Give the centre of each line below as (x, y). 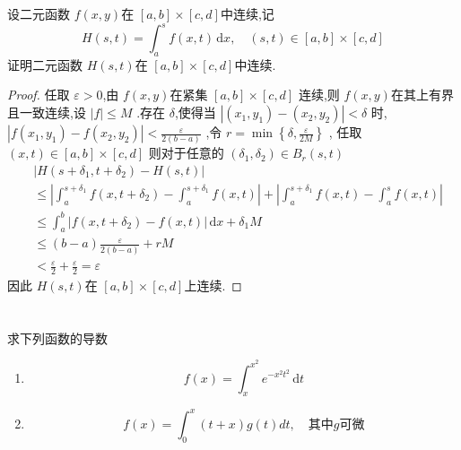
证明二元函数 (45, 64)
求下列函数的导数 (57, 337)
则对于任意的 (186, 153)
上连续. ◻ (213, 286)
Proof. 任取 (39, 95)
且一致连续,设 (47, 112)
